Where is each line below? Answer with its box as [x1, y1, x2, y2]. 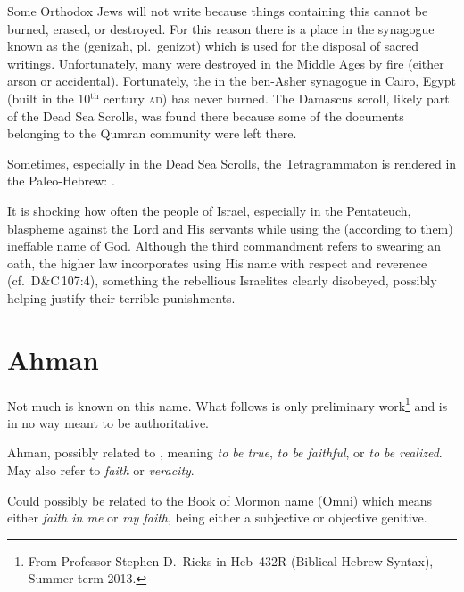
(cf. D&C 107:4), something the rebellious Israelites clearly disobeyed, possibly [7, 271, 437, 290]
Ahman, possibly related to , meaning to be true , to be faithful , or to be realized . [7, 443, 443, 462]
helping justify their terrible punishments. [7, 288, 236, 307]
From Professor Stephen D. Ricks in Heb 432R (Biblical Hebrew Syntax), [28, 551, 434, 570]
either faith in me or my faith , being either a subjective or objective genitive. [7, 508, 427, 527]
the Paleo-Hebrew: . [7, 171, 115, 190]
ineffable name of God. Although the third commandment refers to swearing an [7, 236, 442, 255]
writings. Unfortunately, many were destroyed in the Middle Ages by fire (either [7, 53, 444, 72]
